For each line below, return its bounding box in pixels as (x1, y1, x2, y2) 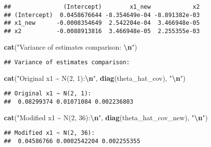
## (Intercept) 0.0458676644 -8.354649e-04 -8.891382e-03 (4, 11, 200, 18)
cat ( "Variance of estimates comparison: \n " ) (4, 41, 137, 52)
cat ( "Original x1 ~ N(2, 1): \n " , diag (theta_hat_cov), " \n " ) (4, 73, 186, 83)
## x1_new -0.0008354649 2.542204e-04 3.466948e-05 (4, 19, 200, 27)
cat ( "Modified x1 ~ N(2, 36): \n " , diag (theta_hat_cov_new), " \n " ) (4, 112, 208, 122)
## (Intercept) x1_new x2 (4, 3, 200, 10)
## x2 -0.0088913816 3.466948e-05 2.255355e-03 (4, 27, 200, 35)
